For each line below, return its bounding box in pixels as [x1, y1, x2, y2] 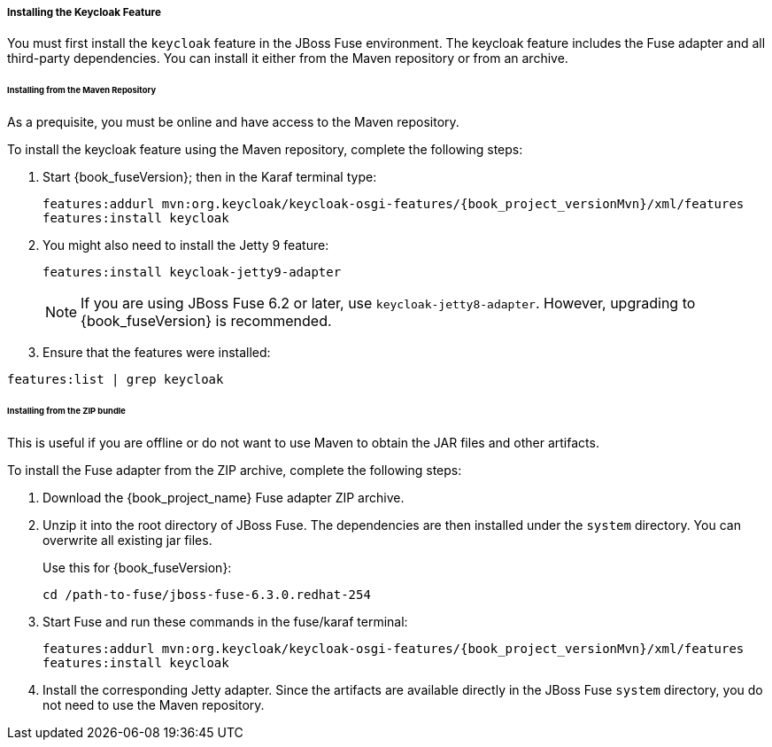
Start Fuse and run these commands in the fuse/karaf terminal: [42, 613, 408, 629]
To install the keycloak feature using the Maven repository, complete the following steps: [7, 142, 523, 158]
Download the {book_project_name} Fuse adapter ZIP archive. [42, 489, 405, 505]
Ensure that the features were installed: [42, 345, 271, 361]
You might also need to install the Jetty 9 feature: [42, 237, 329, 253]
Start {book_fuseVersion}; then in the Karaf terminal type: [42, 169, 377, 185]
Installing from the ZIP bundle [7, 405, 126, 416]
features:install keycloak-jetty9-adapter [42, 265, 342, 280]
